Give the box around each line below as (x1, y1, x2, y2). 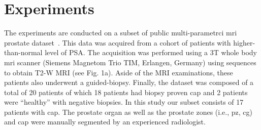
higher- (233, 37, 255, 48)
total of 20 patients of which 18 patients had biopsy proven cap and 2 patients (4, 86, 248, 97)
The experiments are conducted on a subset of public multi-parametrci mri (4, 27, 237, 38)
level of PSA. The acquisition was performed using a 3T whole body (45, 47, 257, 58)
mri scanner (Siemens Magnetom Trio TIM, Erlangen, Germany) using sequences (4, 57, 256, 67)
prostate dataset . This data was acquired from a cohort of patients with (4, 37, 231, 48)
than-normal (4, 47, 43, 58)
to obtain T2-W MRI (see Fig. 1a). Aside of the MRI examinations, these (4, 67, 233, 77)
